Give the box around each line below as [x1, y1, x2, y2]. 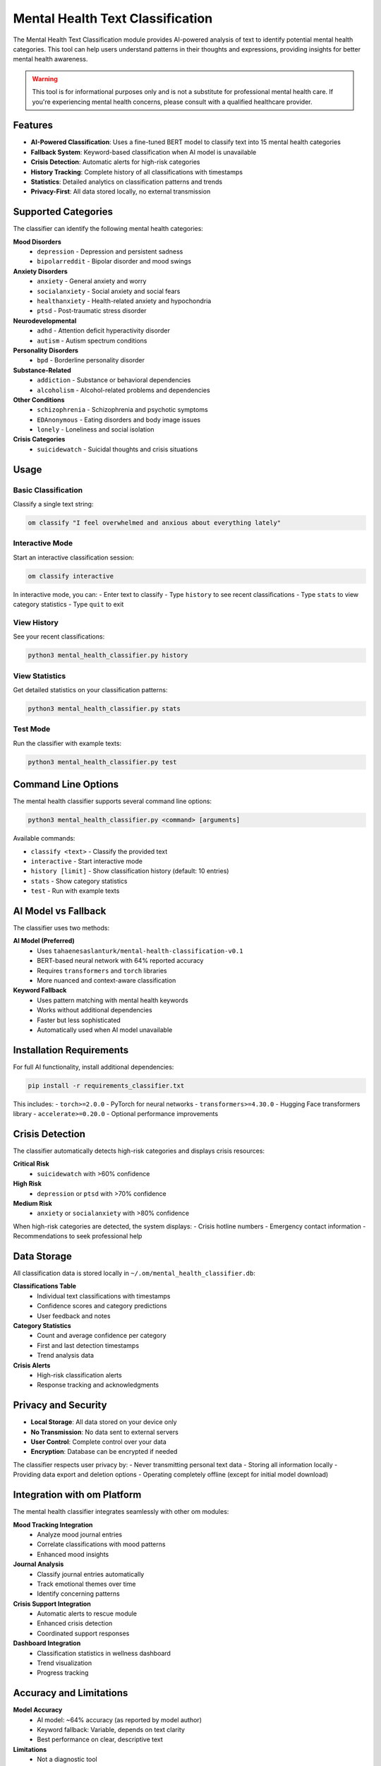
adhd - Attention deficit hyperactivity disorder [37, 326, 171, 335]
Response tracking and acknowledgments [37, 1381, 159, 1389]
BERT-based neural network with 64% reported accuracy [37, 956, 204, 965]
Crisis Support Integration [13, 1599, 91, 1608]
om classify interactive [28, 572, 114, 580]
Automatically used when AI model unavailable [37, 1025, 173, 1034]
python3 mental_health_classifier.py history [28, 651, 188, 660]
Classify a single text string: [13, 500, 94, 509]
